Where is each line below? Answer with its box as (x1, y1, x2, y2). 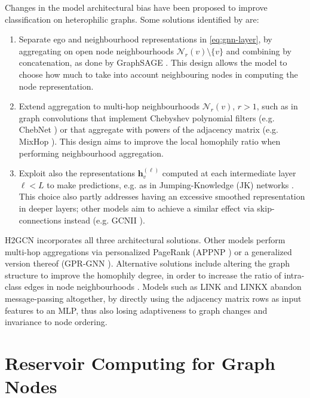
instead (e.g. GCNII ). (64, 213, 145, 226)
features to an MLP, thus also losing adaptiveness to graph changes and (5, 304, 268, 316)
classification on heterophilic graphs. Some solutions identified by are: (5, 13, 259, 25)
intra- (284, 268, 305, 281)
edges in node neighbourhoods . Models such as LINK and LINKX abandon (24, 280, 302, 293)
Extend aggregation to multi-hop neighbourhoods (19, 100, 199, 112)
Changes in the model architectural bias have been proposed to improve (5, 1, 268, 13)
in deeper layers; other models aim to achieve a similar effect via (19, 201, 254, 214)
